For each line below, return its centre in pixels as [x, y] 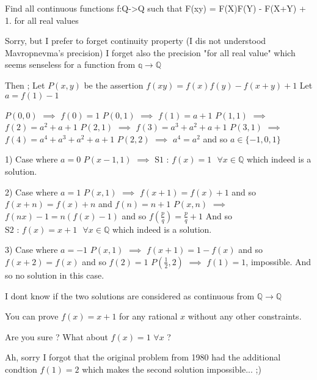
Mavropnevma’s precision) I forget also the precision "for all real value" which [150, 52]
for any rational [148, 316]
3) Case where [31, 250]
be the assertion [114, 85]
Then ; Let [25, 85]
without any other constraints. [245, 316]
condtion [21, 369]
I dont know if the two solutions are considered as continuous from [130, 295]
